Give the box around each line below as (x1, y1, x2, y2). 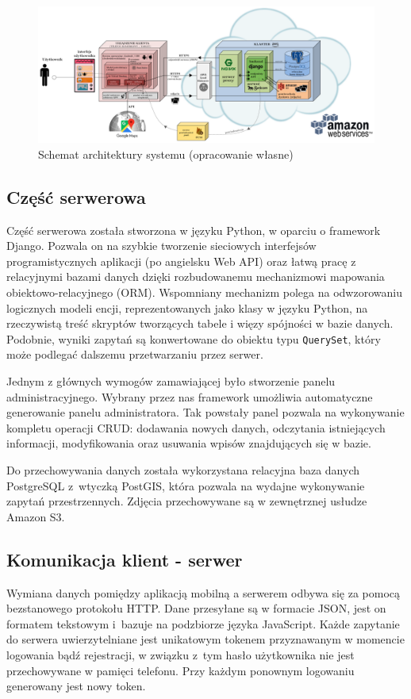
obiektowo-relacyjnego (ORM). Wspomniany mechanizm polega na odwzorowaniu (6, 284, 402, 301)
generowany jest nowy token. (6, 678, 146, 694)
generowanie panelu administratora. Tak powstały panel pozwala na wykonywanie (6, 404, 405, 421)
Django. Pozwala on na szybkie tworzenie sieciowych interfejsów (6, 237, 317, 254)
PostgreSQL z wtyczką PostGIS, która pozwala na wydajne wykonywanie (6, 477, 365, 494)
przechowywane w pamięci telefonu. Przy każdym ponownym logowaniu (6, 662, 355, 678)
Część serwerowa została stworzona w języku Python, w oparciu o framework (6, 221, 381, 238)
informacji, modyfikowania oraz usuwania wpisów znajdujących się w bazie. (6, 435, 371, 451)
